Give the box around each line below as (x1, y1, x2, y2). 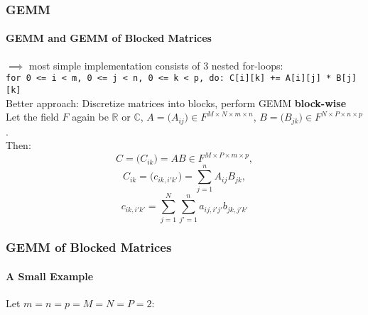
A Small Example (6, 268, 94, 283)
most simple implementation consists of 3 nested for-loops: (28, 57, 283, 72)
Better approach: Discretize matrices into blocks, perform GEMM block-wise (6, 95, 347, 110)
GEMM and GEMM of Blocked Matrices (6, 31, 212, 45)
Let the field (6, 109, 59, 124)
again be (72, 109, 109, 124)
